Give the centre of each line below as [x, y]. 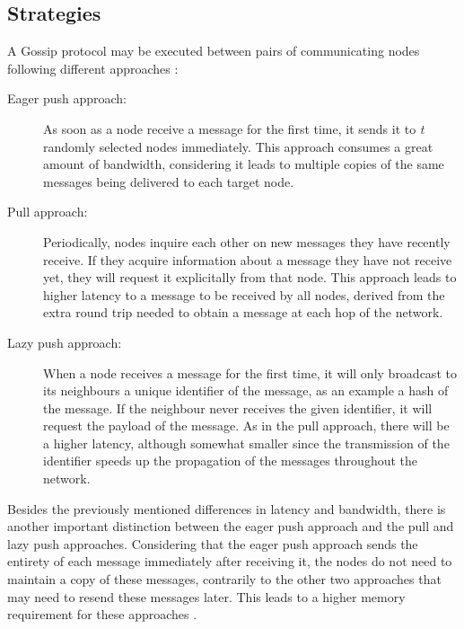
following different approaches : [93, 68]
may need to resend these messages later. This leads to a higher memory [206, 596]
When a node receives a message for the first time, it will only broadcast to [250, 372]
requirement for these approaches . [102, 614]
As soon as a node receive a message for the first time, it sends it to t [234, 128]
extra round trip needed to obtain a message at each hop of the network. [243, 312]
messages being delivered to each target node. [169, 181]
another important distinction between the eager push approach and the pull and [231, 526]
